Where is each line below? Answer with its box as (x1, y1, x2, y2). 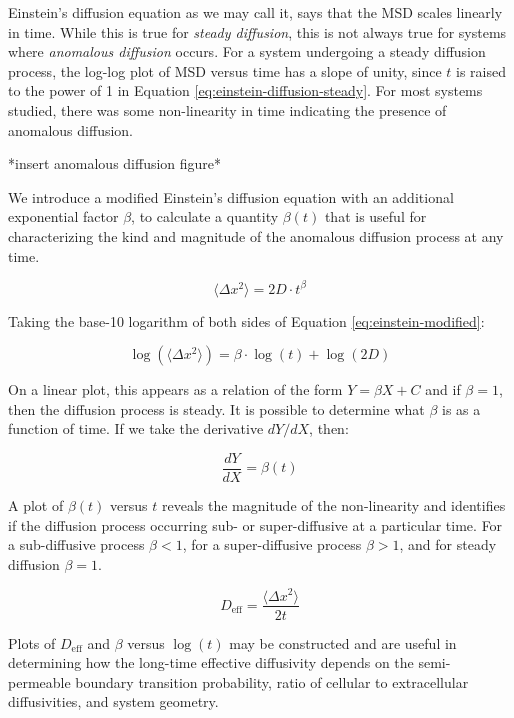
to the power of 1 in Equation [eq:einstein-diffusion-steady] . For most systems (8, 80, 483, 101)
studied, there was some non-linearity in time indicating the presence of (8, 99, 447, 120)
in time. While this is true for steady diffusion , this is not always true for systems (8, 21, 507, 42)
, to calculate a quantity (131, 206, 279, 227)
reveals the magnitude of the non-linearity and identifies (161, 495, 506, 516)
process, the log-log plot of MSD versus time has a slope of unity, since (8, 60, 442, 81)
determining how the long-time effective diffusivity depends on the (8, 652, 414, 673)
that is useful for (324, 206, 427, 227)
